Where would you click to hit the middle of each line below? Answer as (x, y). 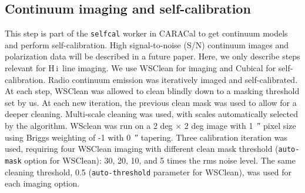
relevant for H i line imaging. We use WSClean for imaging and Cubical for (140, 68)
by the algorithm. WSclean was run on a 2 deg (89, 126)
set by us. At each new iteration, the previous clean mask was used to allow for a (151, 102)
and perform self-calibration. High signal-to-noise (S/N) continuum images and (147, 44)
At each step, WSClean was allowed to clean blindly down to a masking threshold (152, 91)
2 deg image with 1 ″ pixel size (240, 126)
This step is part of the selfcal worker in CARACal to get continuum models (146, 33)
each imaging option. (42, 183)
